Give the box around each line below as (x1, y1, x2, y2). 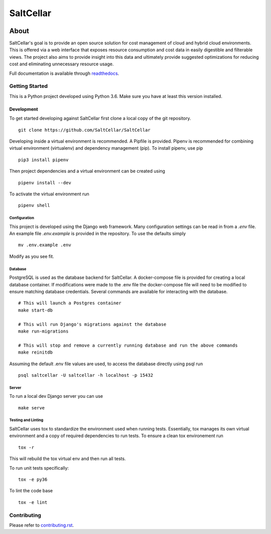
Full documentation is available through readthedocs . (9, 70, 119, 76)
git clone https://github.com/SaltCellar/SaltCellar (18, 127, 151, 133)
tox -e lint (18, 499, 48, 505)
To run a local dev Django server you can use (9, 393, 103, 399)
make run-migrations (18, 328, 69, 334)
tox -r (18, 445, 35, 450)
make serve (18, 405, 45, 410)
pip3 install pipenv (18, 157, 69, 163)
